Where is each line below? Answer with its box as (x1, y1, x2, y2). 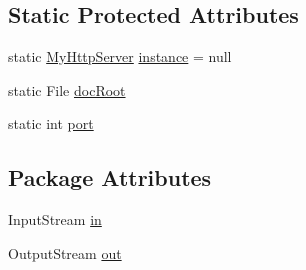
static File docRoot (8, 79, 126, 100)
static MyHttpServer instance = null (8, 46, 232, 67)
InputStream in (8, 209, 102, 230)
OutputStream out (8, 242, 122, 263)
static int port (8, 113, 94, 134)
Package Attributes (8, 162, 212, 193)
